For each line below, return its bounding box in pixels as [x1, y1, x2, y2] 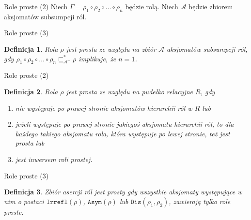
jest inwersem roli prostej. [15, 154, 93, 164]
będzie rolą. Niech [125, 1, 178, 11]
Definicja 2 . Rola [4, 86, 58, 96]
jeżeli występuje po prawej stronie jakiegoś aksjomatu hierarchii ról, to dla [15, 119, 234, 129]
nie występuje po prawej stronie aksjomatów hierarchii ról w [15, 103, 192, 113]
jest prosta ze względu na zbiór [66, 44, 156, 54]
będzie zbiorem [188, 1, 233, 11]
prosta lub [15, 138, 45, 148]
